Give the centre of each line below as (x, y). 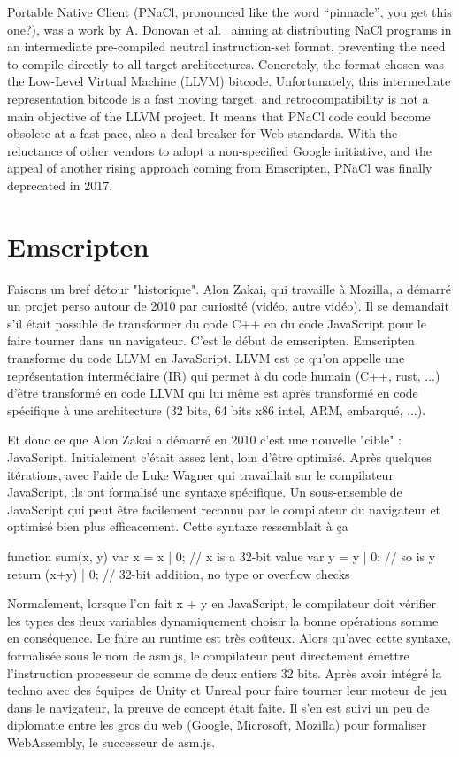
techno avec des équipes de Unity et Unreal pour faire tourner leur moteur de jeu (227, 690)
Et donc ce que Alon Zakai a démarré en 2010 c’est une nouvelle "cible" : (204, 440)
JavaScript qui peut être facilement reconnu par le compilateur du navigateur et (224, 509)
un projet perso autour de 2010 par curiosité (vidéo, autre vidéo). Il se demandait (228, 306)
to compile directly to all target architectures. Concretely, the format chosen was (226, 63)
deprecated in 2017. (60, 185)
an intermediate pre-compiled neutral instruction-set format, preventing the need (226, 46)
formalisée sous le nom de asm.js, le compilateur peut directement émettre (208, 655)
